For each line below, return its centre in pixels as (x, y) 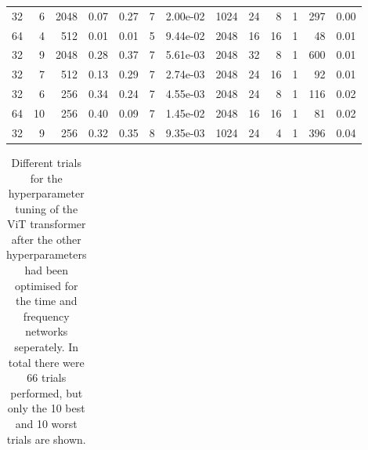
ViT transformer (46, 224)
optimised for (46, 285)
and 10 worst (46, 423)
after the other (46, 239)
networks (47, 331)
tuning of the (47, 208)
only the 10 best (46, 408)
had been (47, 270)
